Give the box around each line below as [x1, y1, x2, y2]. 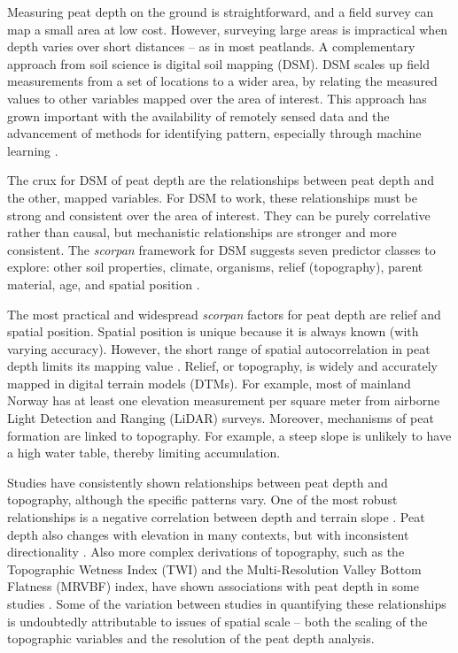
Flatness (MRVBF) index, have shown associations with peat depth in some [7, 577, 419, 595]
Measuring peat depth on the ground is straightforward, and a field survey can [7, 3, 434, 20]
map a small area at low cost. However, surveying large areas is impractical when [7, 19, 448, 38]
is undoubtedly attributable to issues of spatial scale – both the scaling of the [7, 611, 428, 630]
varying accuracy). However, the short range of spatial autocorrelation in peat [7, 339, 431, 357]
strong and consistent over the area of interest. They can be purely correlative [7, 205, 431, 224]
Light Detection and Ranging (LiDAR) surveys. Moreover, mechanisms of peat [7, 409, 434, 427]
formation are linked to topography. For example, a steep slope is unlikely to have [7, 426, 452, 444]
